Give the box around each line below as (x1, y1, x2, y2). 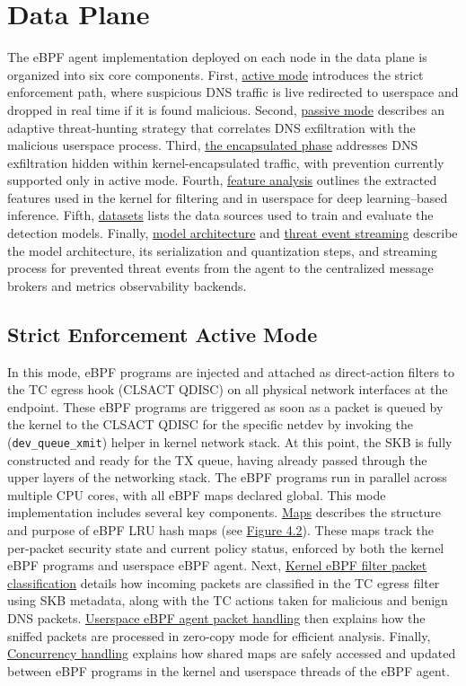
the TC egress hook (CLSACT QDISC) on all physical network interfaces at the (7, 380, 448, 399)
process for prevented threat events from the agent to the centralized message (7, 259, 434, 277)
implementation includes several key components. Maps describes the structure (7, 503, 441, 522)
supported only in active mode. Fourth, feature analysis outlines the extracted (7, 171, 437, 189)
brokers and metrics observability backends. (7, 276, 247, 295)
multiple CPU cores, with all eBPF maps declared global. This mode (7, 485, 386, 504)
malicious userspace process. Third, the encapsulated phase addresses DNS (7, 136, 418, 154)
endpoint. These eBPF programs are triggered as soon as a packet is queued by (7, 397, 444, 416)
